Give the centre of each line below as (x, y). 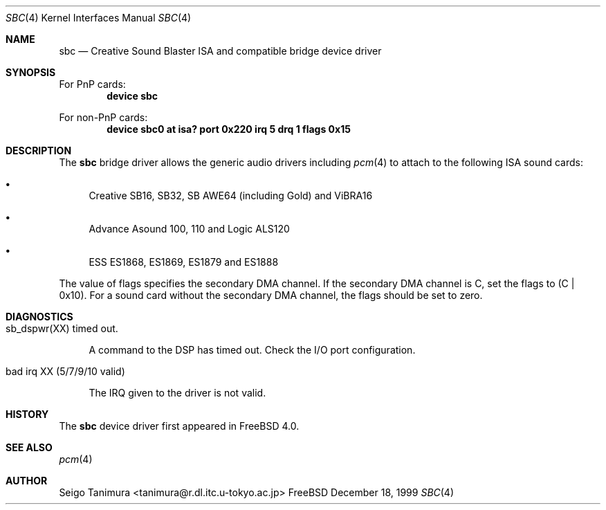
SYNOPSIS (31, 72)
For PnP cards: (92, 84)
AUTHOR (27, 481)
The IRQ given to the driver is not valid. (177, 393)
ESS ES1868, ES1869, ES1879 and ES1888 (184, 262)
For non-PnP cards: (103, 117)
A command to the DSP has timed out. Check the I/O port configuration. (252, 350)
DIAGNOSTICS (39, 317)
